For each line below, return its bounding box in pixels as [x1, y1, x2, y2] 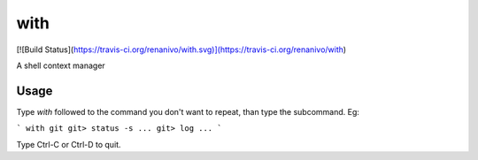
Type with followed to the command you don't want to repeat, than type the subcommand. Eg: [16, 106, 360, 117]
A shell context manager [16, 60, 105, 71]
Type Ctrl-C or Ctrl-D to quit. [16, 139, 121, 149]
